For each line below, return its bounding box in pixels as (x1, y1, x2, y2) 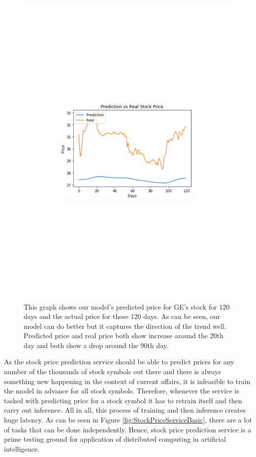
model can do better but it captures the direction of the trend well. (24, 320, 226, 331)
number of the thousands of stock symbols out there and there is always (4, 366, 221, 377)
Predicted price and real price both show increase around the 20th (24, 330, 224, 341)
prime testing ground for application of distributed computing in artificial (4, 434, 226, 444)
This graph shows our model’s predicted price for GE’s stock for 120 (24, 301, 230, 312)
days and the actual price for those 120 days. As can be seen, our (24, 311, 221, 321)
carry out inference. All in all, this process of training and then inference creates (4, 405, 246, 415)
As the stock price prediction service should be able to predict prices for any (4, 356, 234, 367)
